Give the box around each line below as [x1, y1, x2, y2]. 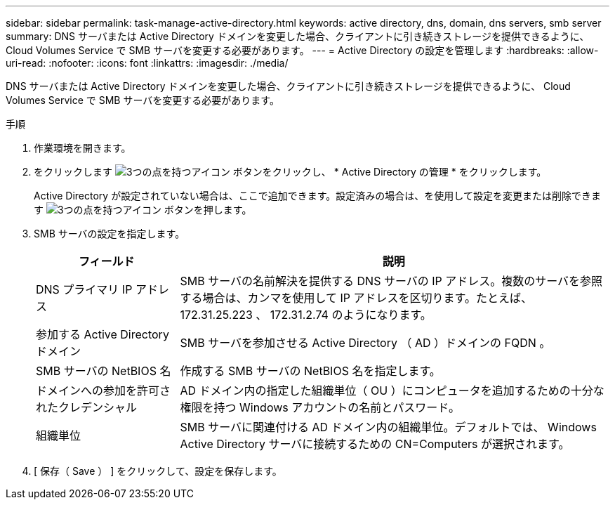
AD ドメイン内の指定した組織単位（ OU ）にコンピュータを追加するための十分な [180, 383, 604, 398]
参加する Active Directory [36, 327, 169, 341]
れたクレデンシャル [36, 400, 138, 414]
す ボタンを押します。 [34, 204, 252, 216]
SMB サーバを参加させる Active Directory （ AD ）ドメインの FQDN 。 [180, 336, 551, 350]
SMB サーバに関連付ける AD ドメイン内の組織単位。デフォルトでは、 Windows [180, 420, 597, 434]
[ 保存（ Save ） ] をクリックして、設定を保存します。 [34, 465, 282, 477]
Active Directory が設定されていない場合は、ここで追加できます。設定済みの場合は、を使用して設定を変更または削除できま [34, 190, 601, 202]
